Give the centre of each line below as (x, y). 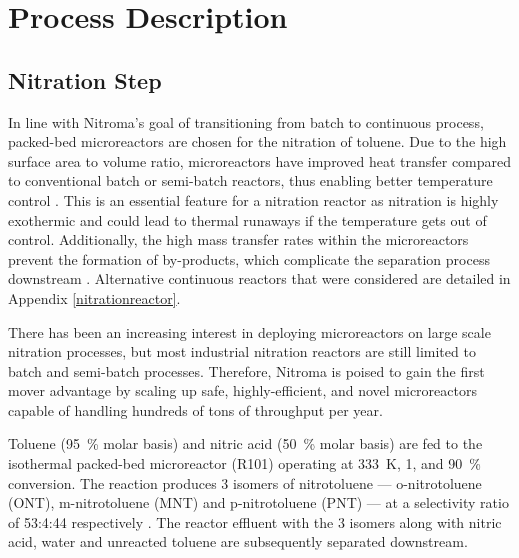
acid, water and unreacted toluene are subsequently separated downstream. (238, 541)
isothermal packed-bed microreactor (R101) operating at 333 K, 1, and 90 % (244, 463)
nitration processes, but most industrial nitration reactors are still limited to (242, 351)
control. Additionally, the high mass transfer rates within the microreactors (238, 239)
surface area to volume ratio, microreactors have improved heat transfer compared (260, 160)
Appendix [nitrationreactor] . (94, 297)
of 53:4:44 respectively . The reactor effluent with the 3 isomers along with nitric (255, 521)
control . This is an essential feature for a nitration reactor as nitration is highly (253, 199)
